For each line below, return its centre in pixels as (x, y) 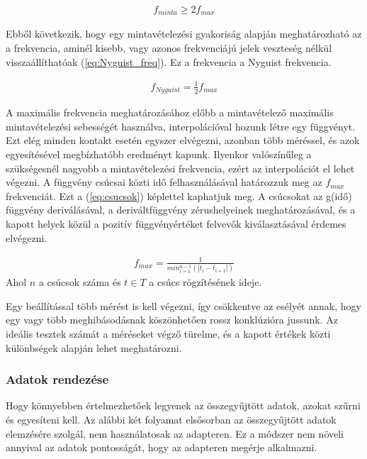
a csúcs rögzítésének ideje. (205, 282)
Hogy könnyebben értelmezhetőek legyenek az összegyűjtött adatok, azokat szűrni (183, 405)
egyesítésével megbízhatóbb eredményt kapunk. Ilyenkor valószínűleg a (159, 154)
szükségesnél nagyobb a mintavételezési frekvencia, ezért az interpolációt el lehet (180, 168)
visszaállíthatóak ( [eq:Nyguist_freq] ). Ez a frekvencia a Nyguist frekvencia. (169, 61)
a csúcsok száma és (80, 282)
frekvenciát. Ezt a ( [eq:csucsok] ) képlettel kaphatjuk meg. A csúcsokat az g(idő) (179, 195)
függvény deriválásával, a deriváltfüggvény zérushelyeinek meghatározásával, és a (181, 210)
